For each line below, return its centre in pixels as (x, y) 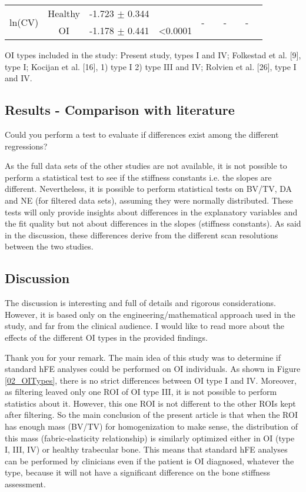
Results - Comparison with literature (120, 110)
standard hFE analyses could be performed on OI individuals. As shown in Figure (153, 369)
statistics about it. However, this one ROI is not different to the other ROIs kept (150, 403)
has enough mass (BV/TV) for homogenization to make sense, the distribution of (152, 426)
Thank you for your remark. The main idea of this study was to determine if (143, 357)
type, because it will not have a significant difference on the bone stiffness (138, 472)
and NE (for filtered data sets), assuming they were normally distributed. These (149, 200)
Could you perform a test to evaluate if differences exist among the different (142, 134)
